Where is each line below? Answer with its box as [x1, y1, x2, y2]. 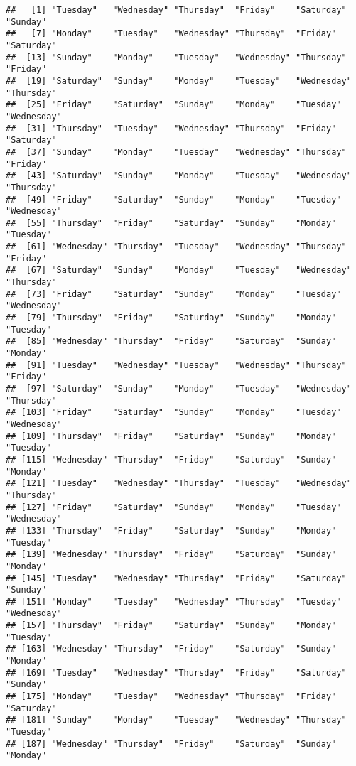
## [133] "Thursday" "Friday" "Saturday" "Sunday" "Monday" [6, 525, 337, 536]
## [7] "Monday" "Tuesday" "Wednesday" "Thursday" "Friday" [6, 28, 337, 39]
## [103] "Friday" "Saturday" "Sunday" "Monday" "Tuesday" [6, 407, 342, 418]
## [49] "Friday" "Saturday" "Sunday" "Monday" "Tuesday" [6, 194, 342, 205]
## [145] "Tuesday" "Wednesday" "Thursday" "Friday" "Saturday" [6, 573, 347, 583]
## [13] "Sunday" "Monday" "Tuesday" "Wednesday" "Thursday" [6, 52, 347, 63]
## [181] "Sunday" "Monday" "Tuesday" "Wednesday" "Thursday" [6, 715, 347, 725]
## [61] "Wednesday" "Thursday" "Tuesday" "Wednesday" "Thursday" [6, 242, 347, 252]
